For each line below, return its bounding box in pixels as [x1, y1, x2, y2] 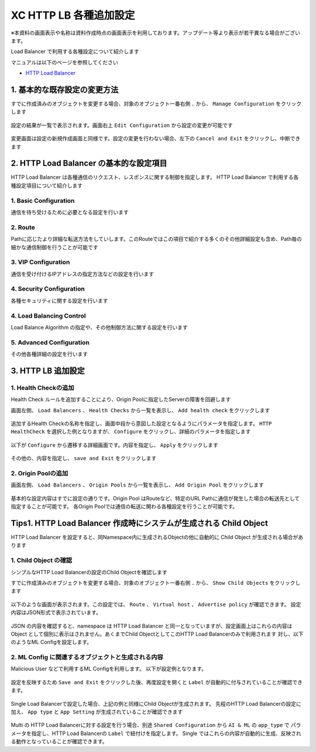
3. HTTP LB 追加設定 [11, 365, 85, 375]
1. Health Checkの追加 [11, 384, 74, 392]
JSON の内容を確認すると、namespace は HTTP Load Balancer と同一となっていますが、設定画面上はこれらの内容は [11, 622, 293, 629]
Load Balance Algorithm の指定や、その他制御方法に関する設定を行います [11, 323, 188, 330]
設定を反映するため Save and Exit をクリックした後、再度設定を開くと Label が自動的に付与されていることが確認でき [11, 678, 303, 685]
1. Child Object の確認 [11, 556, 73, 564]
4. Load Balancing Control [11, 312, 86, 320]
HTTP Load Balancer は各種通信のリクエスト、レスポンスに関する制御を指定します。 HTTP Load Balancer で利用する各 [11, 174, 299, 181]
